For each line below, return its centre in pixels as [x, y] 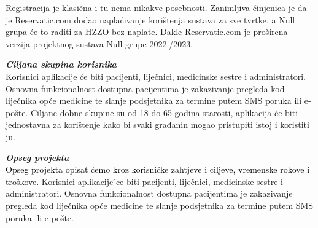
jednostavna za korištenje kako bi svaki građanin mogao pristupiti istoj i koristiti [157, 124]
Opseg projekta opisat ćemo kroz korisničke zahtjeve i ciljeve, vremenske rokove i [158, 169]
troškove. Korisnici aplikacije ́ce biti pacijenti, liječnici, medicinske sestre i [144, 181]
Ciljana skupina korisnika [61, 64]
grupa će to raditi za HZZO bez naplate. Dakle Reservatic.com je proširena [147, 32]
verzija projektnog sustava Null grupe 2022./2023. [99, 43]
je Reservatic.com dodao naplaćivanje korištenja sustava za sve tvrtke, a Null [150, 19]
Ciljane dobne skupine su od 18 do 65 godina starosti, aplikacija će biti [164, 112]
